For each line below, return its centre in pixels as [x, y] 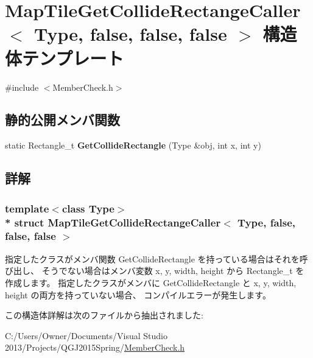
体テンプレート [65, 58]
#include [22, 87]
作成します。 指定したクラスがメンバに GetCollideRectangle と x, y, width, [151, 282]
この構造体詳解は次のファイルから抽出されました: [104, 315]
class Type [88, 208]
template [27, 208]
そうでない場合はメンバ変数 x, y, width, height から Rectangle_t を [173, 271]
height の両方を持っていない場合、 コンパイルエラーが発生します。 [138, 294]
